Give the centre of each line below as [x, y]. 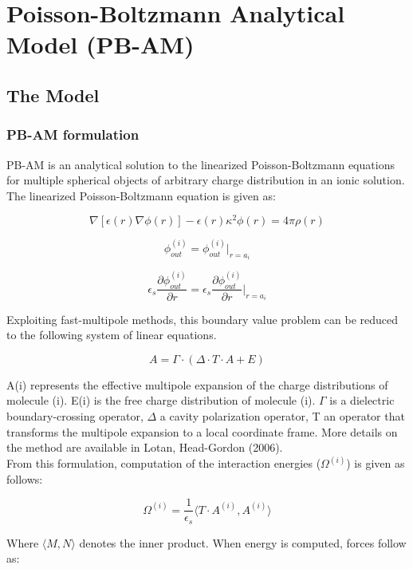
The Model [53, 95]
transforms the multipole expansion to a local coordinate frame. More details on [202, 431]
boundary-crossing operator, [75, 415]
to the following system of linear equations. [112, 335]
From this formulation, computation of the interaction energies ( [164, 463]
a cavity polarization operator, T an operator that [282, 415]
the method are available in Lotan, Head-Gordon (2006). [145, 447]
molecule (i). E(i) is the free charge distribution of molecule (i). [161, 400]
